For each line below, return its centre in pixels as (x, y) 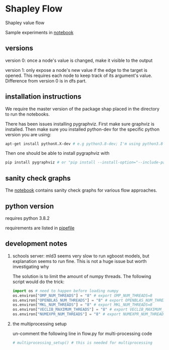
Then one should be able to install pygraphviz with (57, 153)
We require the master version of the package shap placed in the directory (82, 109)
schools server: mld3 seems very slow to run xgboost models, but (81, 256)
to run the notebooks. (28, 114)
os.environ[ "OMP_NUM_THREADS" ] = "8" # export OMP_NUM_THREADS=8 (82, 295)
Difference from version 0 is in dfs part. (46, 80)
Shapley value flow (25, 23)
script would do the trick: (38, 282)
